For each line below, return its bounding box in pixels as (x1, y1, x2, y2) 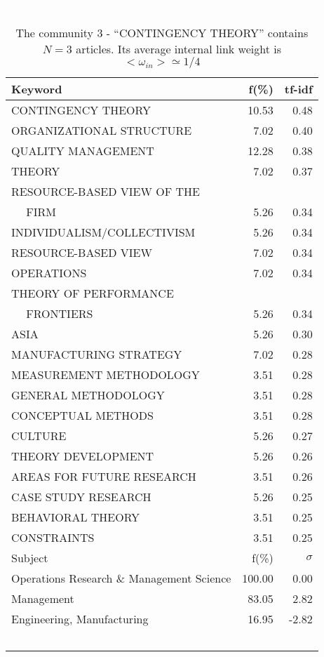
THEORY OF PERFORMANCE (11, 284, 174, 301)
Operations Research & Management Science (11, 569, 231, 586)
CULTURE (11, 427, 67, 444)
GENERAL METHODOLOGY (11, 386, 165, 403)
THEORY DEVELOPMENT (11, 447, 154, 464)
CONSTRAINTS (11, 529, 95, 545)
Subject (11, 549, 48, 566)
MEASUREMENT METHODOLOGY (11, 366, 200, 383)
